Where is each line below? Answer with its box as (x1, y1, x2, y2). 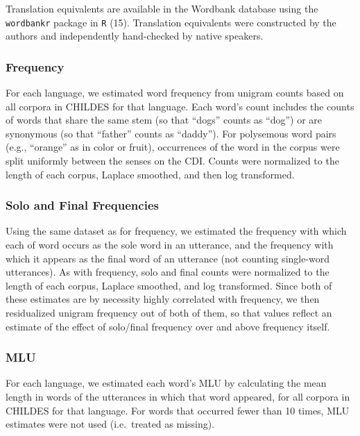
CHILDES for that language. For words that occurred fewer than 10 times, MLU (6, 403, 350, 417)
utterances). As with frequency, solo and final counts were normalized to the (6, 265, 329, 279)
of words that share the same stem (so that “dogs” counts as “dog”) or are (6, 112, 323, 127)
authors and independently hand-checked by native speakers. (6, 28, 264, 43)
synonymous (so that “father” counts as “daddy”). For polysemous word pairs (6, 126, 336, 140)
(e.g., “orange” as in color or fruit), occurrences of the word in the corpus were (6, 140, 340, 154)
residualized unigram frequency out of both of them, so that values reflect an (6, 305, 332, 319)
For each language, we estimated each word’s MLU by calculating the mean (6, 376, 327, 390)
